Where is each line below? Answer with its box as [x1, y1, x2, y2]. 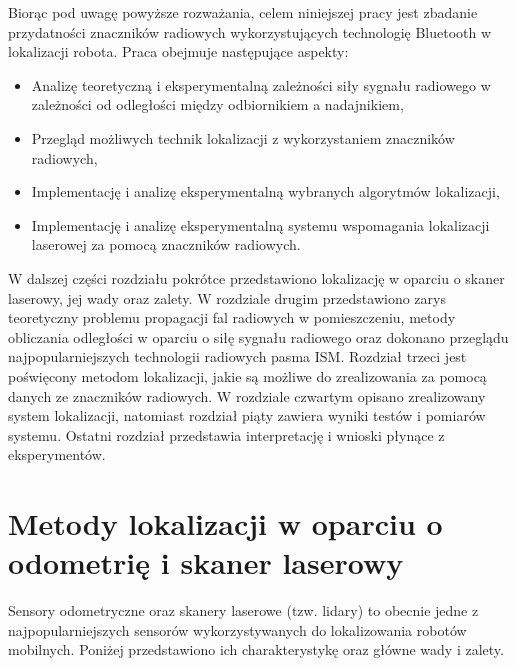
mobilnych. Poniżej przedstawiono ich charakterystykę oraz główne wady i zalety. [8, 639, 504, 660]
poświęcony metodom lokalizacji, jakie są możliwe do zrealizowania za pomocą [8, 365, 487, 386]
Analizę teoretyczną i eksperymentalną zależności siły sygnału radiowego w [31, 74, 491, 95]
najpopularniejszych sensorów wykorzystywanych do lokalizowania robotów [8, 619, 467, 640]
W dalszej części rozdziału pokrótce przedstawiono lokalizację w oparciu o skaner [8, 267, 505, 288]
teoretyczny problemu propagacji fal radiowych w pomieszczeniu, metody [8, 307, 456, 328]
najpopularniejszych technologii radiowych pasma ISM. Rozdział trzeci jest [8, 346, 467, 367]
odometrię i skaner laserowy [8, 542, 404, 583]
